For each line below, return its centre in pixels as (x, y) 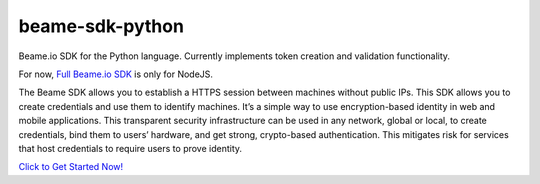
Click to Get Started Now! (71, 167)
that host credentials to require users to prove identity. (130, 148)
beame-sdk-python (101, 26)
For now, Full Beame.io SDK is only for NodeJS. (116, 74)
